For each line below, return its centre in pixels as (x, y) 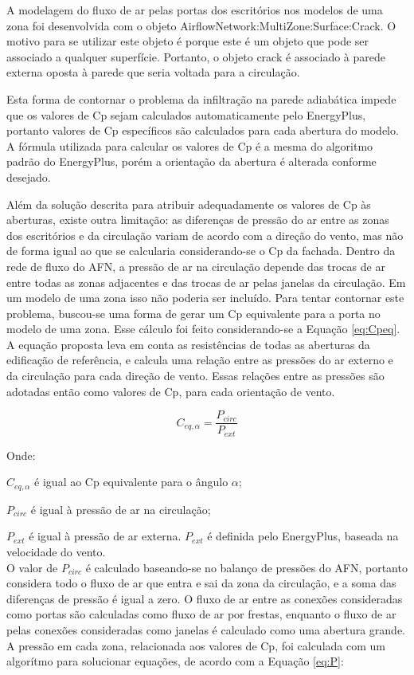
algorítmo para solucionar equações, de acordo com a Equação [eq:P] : (175, 661)
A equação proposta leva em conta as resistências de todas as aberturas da (188, 344)
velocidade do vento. (56, 551)
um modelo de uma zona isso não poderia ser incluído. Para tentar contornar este (205, 298)
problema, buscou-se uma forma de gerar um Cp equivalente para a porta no (193, 313)
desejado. (29, 177)
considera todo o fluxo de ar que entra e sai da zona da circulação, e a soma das (201, 583)
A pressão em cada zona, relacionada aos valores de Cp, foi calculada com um (196, 645)
